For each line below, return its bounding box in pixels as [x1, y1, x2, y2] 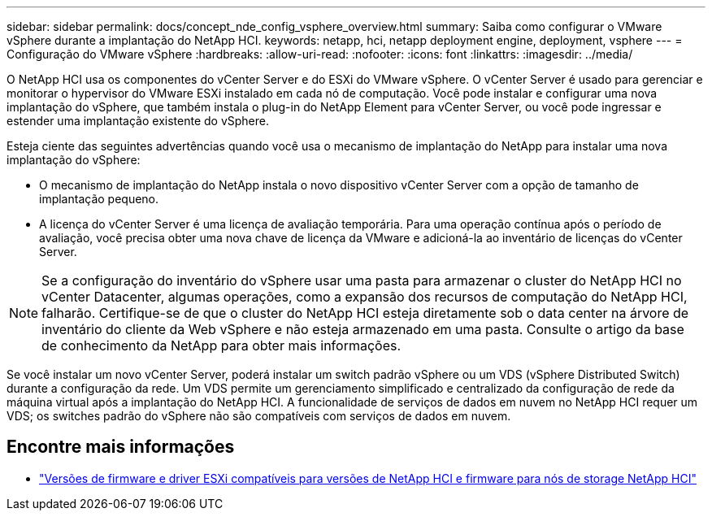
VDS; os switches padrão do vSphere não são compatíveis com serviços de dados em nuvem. [7, 409, 511, 423]
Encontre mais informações [7, 437, 235, 458]
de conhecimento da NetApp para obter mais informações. [41, 337, 402, 354]
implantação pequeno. [39, 192, 159, 206]
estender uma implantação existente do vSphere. [7, 114, 269, 128]
